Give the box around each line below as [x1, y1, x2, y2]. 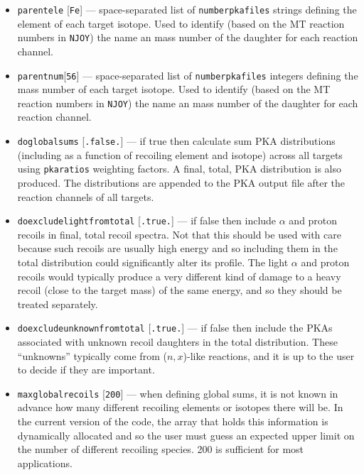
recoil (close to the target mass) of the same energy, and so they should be [17, 283, 342, 297]
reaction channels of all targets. [17, 189, 154, 204]
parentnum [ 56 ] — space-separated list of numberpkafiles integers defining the [17, 67, 358, 82]
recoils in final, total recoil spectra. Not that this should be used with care [17, 226, 341, 241]
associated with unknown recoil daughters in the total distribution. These [17, 334, 338, 349]
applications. [17, 455, 73, 470]
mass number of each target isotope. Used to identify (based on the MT [17, 82, 331, 97]
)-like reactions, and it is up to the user [183, 348, 355, 363]
